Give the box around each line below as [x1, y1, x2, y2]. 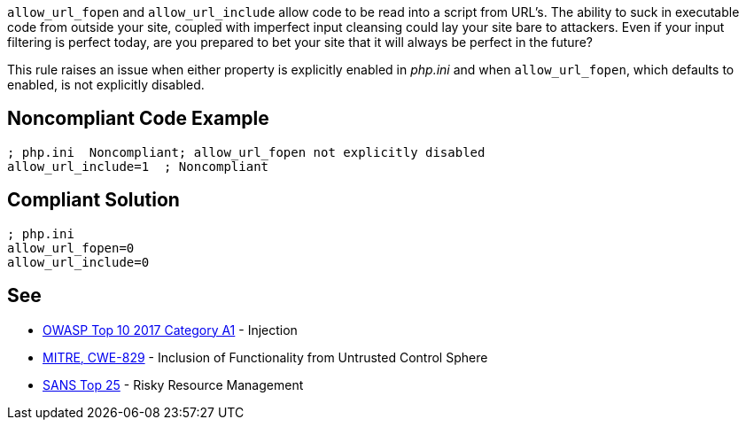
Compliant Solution [7, 189, 180, 212]
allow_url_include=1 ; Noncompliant [7, 159, 269, 174]
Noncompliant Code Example [7, 107, 269, 130]
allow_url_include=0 [7, 254, 150, 269]
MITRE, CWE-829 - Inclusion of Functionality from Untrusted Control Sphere [43, 349, 488, 365]
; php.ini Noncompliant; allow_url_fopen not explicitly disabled [7, 144, 486, 159]
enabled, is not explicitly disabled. [7, 77, 205, 92]
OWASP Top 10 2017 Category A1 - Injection [43, 322, 298, 338]
